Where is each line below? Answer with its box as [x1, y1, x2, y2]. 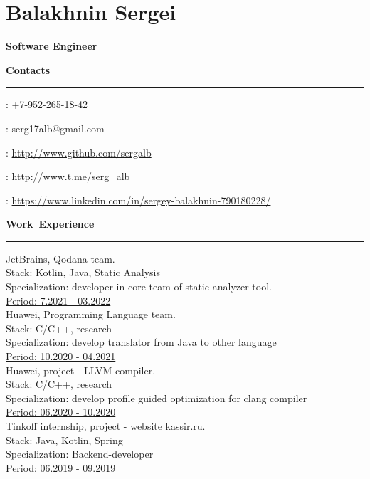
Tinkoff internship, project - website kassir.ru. [6, 419, 206, 433]
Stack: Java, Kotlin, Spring [6, 432, 123, 447]
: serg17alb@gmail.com [6, 120, 105, 135]
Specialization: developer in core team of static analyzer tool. [6, 279, 272, 294]
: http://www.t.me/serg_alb [6, 169, 130, 184]
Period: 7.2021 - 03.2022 [6, 293, 111, 307]
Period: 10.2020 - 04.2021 [6, 349, 116, 364]
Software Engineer [6, 38, 97, 53]
